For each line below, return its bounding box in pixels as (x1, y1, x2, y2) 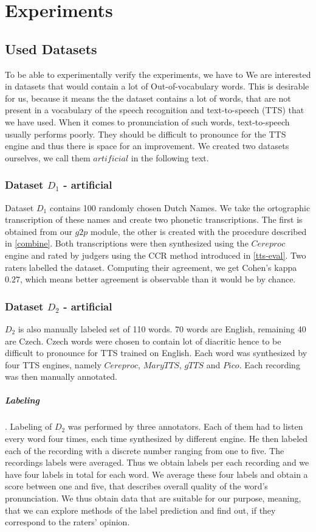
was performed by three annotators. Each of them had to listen (67, 420, 303, 433)
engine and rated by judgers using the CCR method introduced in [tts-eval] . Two (5, 248, 306, 261)
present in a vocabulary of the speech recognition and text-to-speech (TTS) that (5, 103, 304, 116)
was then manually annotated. (5, 370, 117, 383)
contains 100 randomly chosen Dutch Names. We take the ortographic (49, 201, 311, 214)
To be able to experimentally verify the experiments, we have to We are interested (5, 68, 311, 80)
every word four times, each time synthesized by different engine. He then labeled (5, 432, 308, 445)
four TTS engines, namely (5, 358, 101, 371)
